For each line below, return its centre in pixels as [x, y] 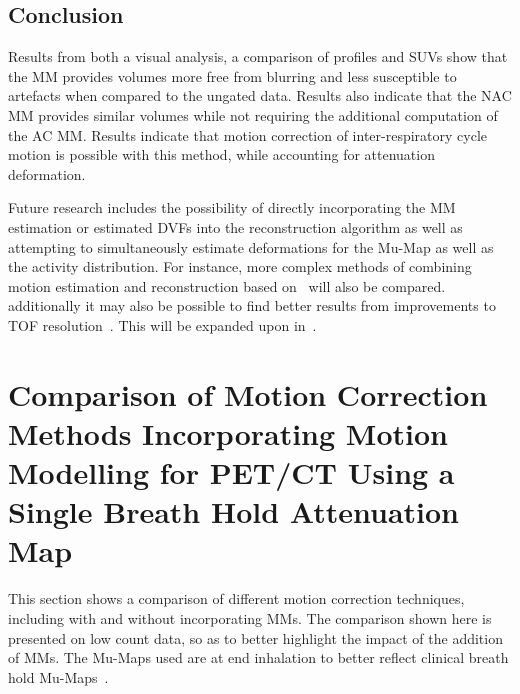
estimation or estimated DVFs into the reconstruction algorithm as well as [235, 226]
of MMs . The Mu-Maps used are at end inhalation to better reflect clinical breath [258, 657]
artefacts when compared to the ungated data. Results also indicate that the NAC [260, 95]
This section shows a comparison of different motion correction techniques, [236, 598]
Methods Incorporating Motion [228, 432]
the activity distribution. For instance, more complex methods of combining [240, 266]
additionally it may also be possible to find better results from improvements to [252, 305]
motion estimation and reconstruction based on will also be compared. [227, 285]
